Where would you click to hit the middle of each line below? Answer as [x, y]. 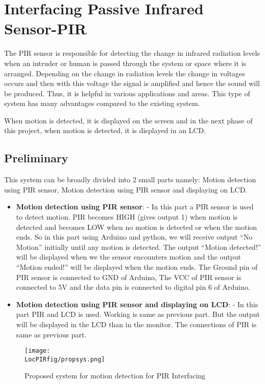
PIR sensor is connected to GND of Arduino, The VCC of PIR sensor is [129, 277]
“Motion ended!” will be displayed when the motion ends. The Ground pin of [137, 267]
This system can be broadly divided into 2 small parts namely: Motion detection [130, 179]
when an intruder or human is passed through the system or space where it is [125, 63]
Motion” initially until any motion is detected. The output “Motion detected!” [139, 247]
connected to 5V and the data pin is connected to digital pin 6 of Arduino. [133, 287]
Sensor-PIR [45, 28]
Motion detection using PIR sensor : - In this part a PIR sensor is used [135, 207]
